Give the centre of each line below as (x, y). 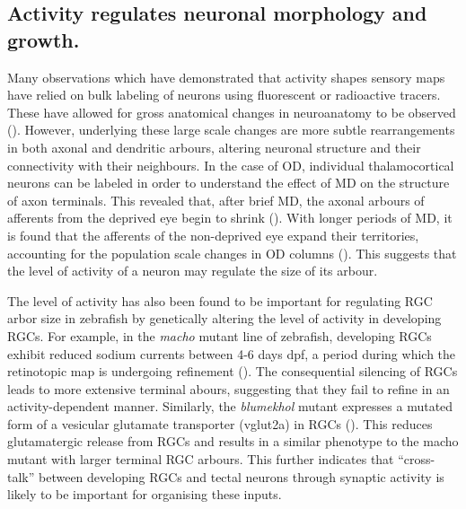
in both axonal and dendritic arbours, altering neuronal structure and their (214, 147)
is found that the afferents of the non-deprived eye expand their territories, (213, 235)
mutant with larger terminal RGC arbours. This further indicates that (201, 459)
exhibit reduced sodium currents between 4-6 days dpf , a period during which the (232, 353)
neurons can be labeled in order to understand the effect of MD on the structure (229, 183)
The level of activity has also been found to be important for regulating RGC (220, 300)
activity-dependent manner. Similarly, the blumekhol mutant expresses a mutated (230, 406)
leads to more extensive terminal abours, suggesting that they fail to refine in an (229, 388)
